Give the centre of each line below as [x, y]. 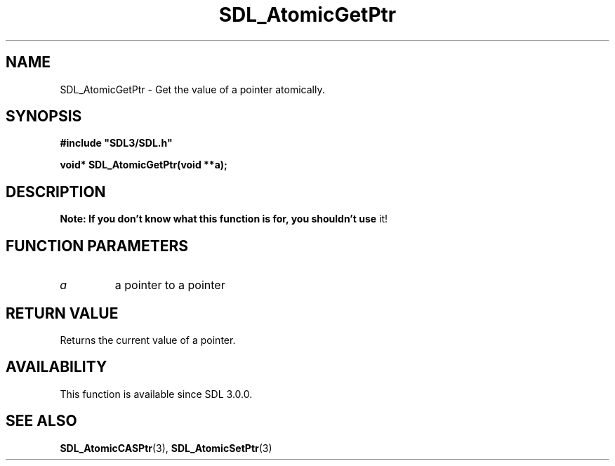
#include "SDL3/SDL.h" [116, 143]
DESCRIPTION [56, 192]
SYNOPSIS [44, 116]
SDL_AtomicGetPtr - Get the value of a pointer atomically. [192, 89]
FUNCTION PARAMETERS [97, 246]
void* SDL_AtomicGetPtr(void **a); [144, 165]
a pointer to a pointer [170, 285]
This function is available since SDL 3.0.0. [156, 394]
